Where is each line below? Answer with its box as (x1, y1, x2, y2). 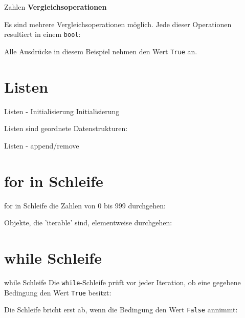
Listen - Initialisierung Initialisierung (4, 105, 120, 116)
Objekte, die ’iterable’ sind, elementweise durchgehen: (4, 217, 172, 228)
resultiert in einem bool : (4, 29, 81, 39)
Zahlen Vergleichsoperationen (4, 2, 107, 12)
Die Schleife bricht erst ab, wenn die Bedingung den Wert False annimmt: (4, 304, 238, 315)
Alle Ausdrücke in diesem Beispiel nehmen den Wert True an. (4, 46, 197, 56)
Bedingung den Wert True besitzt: (4, 287, 112, 298)
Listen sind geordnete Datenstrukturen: (4, 123, 128, 134)
